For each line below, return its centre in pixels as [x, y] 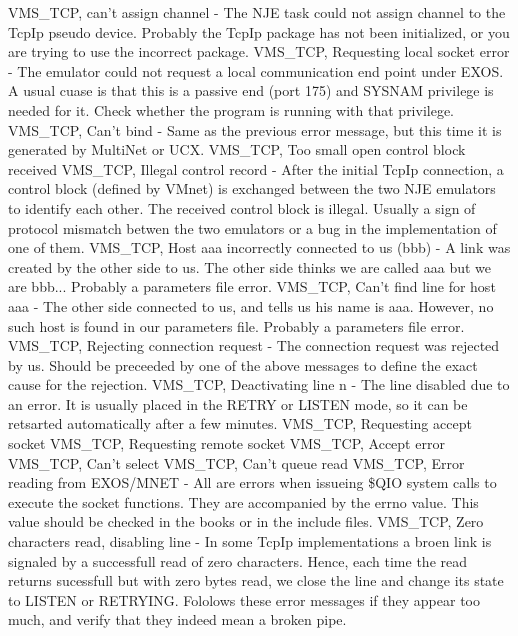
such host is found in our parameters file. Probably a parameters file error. [236, 325]
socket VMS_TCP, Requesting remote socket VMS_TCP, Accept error [226, 443]
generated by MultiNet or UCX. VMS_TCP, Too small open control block [237, 149]
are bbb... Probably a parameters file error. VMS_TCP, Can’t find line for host [252, 286]
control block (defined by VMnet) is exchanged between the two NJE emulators [252, 188]
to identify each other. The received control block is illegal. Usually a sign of [242, 207]
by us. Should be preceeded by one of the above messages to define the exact [243, 364]
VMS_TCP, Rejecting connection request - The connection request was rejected [254, 345]
